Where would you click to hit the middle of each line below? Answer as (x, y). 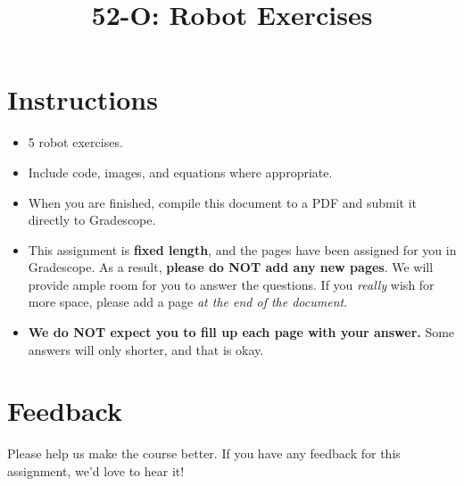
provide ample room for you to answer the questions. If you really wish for (231, 284)
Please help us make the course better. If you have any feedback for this (204, 453)
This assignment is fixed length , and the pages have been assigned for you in (242, 249)
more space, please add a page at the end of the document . (188, 302)
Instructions (83, 99)
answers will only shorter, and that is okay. (146, 349)
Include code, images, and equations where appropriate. (180, 172)
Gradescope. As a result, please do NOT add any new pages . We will (231, 267)
